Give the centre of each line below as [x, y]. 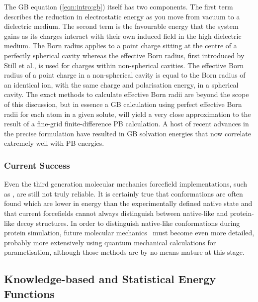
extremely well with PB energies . [54, 143]
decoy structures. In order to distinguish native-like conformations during [128, 223]
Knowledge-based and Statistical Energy [110, 279]
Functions [29, 293]
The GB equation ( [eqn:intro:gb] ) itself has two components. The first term [119, 6]
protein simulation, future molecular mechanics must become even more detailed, [129, 233]
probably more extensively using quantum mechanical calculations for [110, 242]
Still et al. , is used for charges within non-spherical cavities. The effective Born [124, 65]
